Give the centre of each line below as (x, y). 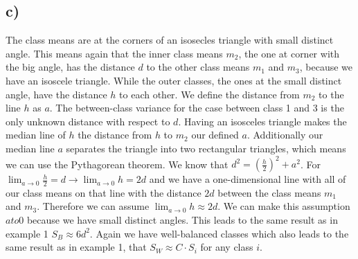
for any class (227, 247)
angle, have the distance (56, 94)
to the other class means (198, 67)
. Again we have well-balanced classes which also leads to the (219, 233)
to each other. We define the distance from (209, 94)
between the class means (269, 192)
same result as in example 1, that (76, 247)
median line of (36, 135)
